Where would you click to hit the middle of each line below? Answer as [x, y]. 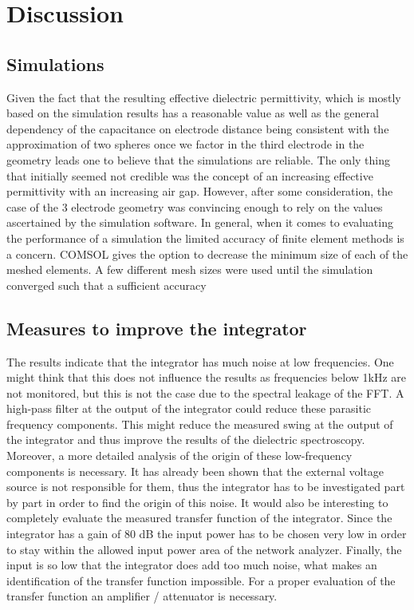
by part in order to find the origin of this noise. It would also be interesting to [197, 502]
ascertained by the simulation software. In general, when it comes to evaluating [200, 222]
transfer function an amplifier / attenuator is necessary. [142, 596]
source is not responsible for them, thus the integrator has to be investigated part [206, 487]
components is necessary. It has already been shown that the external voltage [195, 471]
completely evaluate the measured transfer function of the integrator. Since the [199, 518]
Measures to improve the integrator [157, 328]
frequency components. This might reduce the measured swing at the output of [200, 424]
